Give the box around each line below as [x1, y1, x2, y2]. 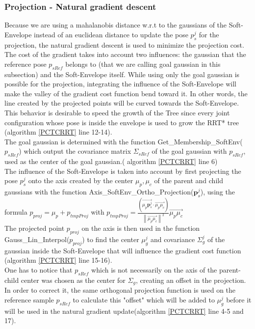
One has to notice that [4, 264, 73, 274]
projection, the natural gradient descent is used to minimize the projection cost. [4, 39, 244, 50]
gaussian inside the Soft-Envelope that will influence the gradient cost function [4, 245, 241, 255]
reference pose [4, 58, 47, 69]
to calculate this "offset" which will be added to [73, 294, 215, 304]
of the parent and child [154, 175, 223, 186]
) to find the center [82, 234, 139, 244]
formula [4, 207, 27, 217]
